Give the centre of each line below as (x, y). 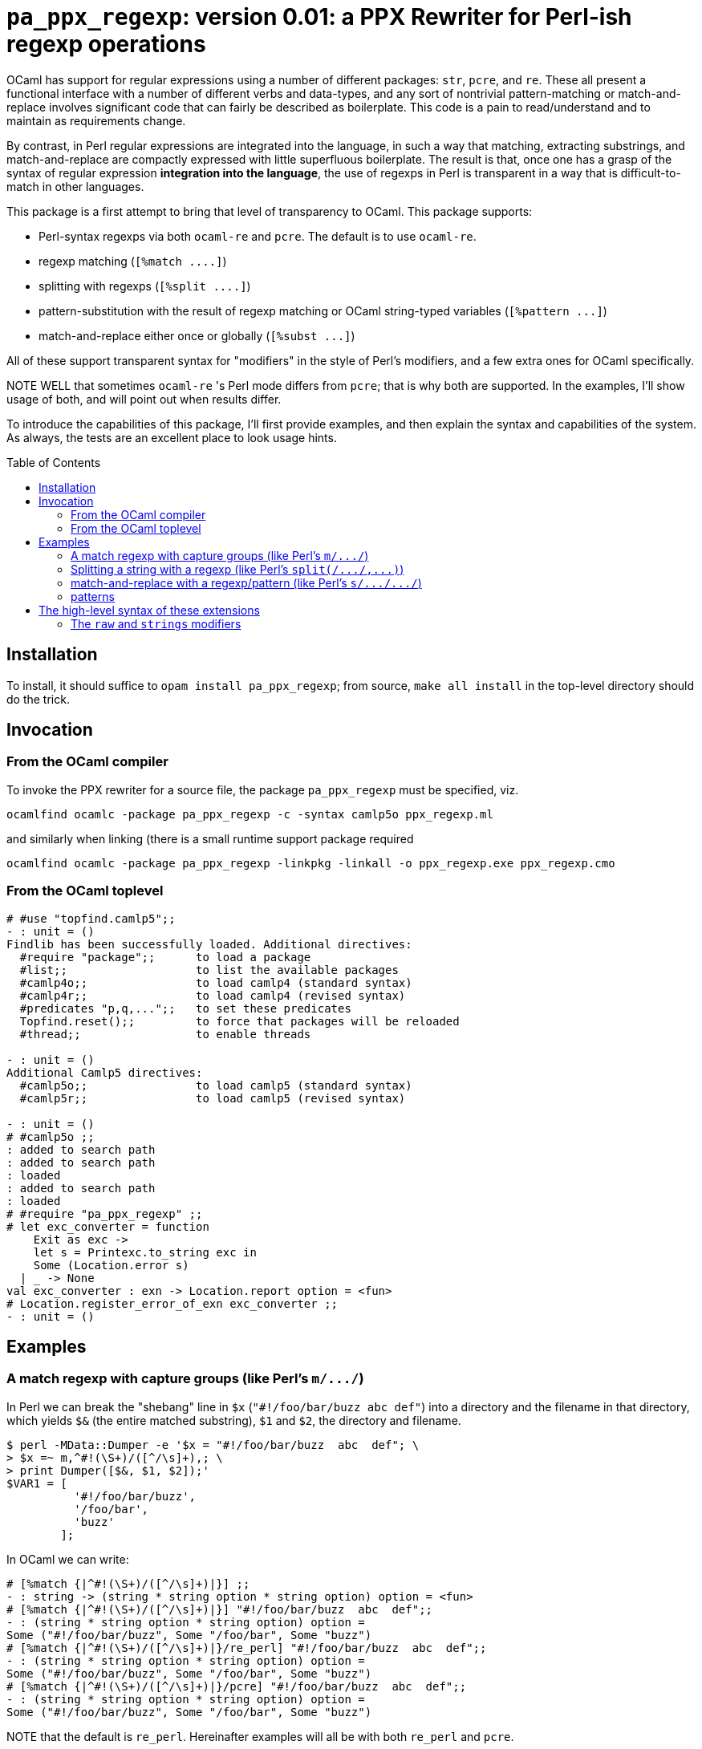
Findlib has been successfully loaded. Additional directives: (209, 944)
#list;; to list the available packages (209, 970)
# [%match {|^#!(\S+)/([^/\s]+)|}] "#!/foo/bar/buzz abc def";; (220, 1609)
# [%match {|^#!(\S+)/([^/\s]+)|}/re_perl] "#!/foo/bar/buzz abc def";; (247, 1648)
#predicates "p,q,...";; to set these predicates (185, 1008)
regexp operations (106, 44)
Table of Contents (54, 462)
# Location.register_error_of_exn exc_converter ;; (172, 1303)
